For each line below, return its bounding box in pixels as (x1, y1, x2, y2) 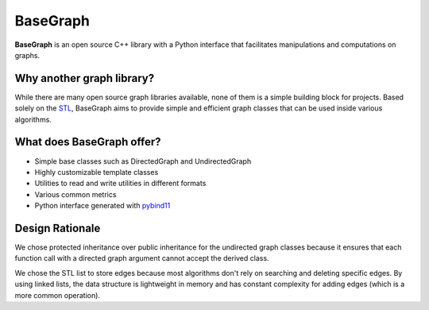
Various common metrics (34, 189, 117, 199)
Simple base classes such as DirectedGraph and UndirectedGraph (34, 156, 252, 166)
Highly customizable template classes (34, 167, 159, 176)
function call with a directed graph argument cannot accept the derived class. (14, 254, 269, 263)
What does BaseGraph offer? (14, 135, 162, 149)
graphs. (14, 50, 40, 60)
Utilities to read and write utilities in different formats (34, 179, 207, 188)
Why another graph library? (14, 72, 155, 85)
